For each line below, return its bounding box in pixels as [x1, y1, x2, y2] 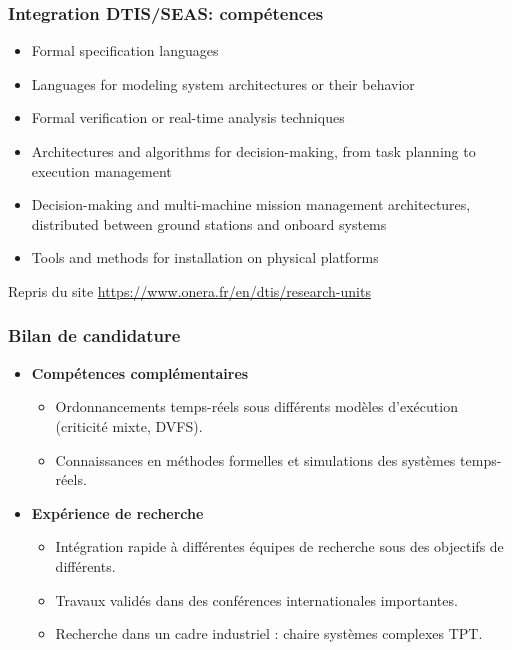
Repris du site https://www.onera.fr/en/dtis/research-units [8, 280, 371, 301]
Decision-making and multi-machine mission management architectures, [31, 194, 471, 215]
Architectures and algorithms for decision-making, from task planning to [31, 141, 476, 161]
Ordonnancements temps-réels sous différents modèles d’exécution [55, 396, 458, 417]
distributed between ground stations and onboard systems [31, 213, 387, 234]
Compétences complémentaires [31, 362, 249, 383]
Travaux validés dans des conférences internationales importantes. [55, 589, 458, 610]
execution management [31, 160, 172, 181]
